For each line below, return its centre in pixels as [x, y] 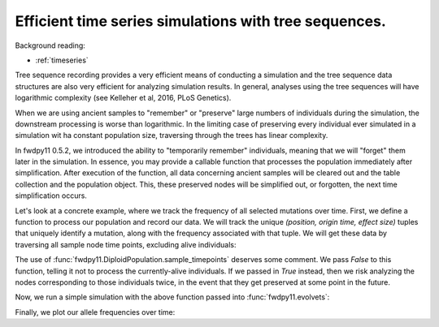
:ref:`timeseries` [62, 60]
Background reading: [50, 45]
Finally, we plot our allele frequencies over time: [95, 312]
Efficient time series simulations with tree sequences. [200, 21]
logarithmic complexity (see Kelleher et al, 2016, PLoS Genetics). [123, 98]
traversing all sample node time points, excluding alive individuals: [126, 244]
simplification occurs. [51, 196]
